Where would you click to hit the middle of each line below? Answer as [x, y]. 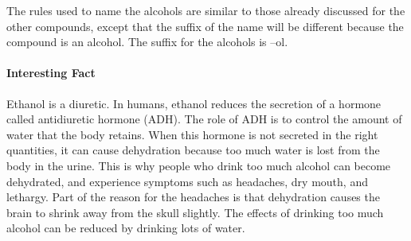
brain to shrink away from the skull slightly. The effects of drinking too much [195, 212]
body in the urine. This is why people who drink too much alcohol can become [199, 165]
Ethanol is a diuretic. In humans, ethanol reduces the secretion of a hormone [194, 103]
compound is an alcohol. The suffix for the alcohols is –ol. [147, 42]
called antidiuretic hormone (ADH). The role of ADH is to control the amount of [204, 119]
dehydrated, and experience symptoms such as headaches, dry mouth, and [187, 181]
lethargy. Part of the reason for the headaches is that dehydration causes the [193, 197]
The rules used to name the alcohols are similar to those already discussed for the [206, 10]
